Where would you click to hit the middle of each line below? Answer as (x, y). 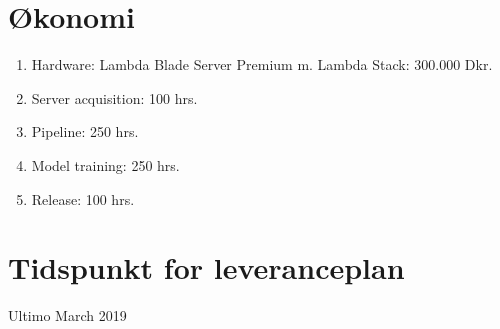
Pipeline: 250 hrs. (85, 131)
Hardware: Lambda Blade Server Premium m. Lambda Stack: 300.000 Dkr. (262, 64)
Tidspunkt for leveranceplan (206, 267)
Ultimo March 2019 (67, 315)
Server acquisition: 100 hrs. (114, 97)
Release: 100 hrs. (83, 198)
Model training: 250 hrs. (105, 164)
